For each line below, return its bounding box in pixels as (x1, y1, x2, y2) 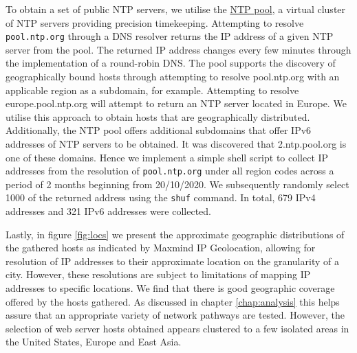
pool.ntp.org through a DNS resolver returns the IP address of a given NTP (6, 29, 334, 43)
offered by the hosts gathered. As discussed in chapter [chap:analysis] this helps (6, 294, 340, 308)
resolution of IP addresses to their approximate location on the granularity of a (6, 253, 339, 268)
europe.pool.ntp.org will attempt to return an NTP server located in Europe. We (6, 96, 347, 111)
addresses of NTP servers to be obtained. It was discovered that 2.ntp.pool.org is (6, 137, 347, 150)
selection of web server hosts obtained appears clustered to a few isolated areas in (6, 321, 349, 335)
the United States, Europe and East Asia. (6, 334, 182, 349)
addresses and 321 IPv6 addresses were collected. (6, 204, 211, 218)
